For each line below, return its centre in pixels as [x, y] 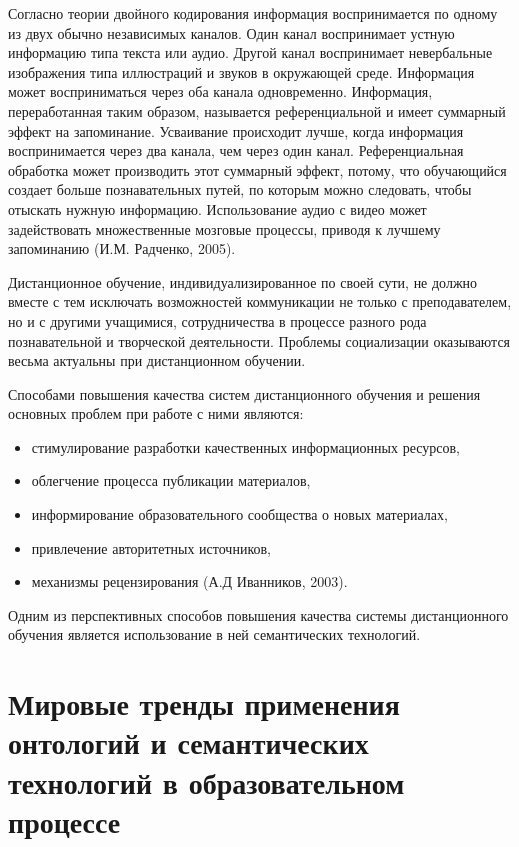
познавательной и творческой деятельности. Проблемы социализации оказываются [259, 340]
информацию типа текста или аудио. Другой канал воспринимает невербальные [250, 52]
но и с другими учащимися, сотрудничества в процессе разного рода [217, 320]
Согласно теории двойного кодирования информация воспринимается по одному [253, 13]
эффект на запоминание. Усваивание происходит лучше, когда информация [236, 130]
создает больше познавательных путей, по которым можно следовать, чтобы [240, 189]
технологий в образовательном [206, 781]
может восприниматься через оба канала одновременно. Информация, [220, 91]
